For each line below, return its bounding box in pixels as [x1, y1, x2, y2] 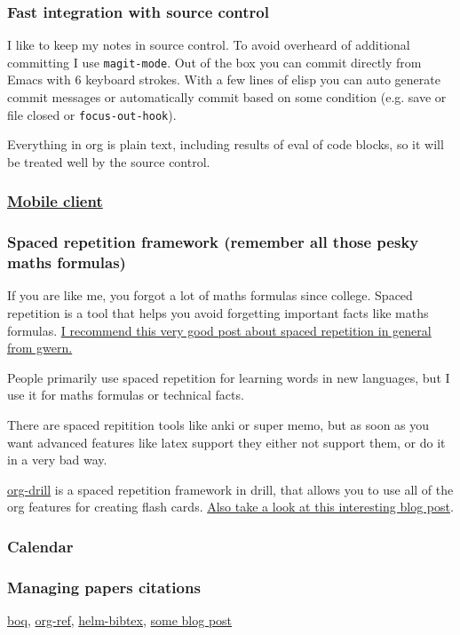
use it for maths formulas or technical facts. [7, 385, 244, 404]
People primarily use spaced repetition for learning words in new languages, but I [7, 368, 450, 386]
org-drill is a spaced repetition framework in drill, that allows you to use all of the [7, 480, 454, 498]
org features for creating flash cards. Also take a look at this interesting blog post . [7, 497, 454, 516]
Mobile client [7, 190, 103, 212]
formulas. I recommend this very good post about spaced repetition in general [7, 321, 432, 339]
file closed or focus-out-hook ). [7, 105, 177, 123]
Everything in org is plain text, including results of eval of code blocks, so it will [7, 135, 444, 154]
